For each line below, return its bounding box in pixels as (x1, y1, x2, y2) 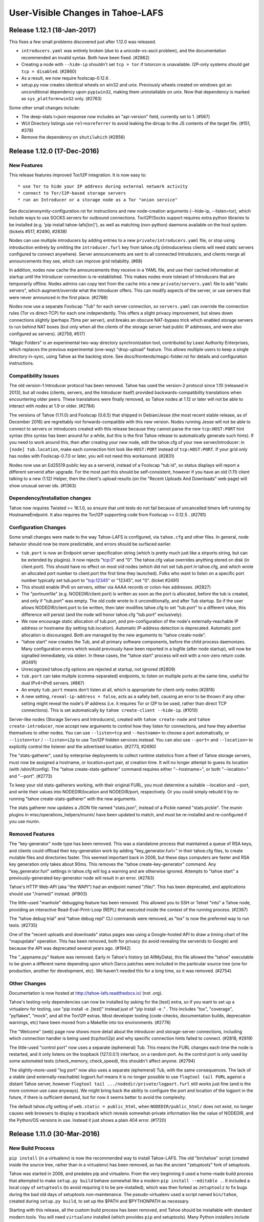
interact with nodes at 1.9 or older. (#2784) (9, 403, 95, 409)
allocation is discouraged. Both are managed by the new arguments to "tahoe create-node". (21, 632, 206, 638)
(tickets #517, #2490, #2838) (9, 229, 67, 235)
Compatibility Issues (9, 372, 60, 379)
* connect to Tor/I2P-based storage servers (18, 191, 127, 196)
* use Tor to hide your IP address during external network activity (18, 183, 188, 189)
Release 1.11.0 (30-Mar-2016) (9, 1130, 100, 1138)
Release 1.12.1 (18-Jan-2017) (9, 26, 96, 34)
